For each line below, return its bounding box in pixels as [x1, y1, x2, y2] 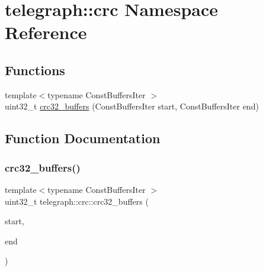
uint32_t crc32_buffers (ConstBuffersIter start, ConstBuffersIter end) [5, 100, 259, 112]
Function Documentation [5, 129, 161, 147]
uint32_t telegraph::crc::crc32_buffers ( [5, 195, 149, 207]
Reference [5, 20, 87, 44]
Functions [5, 60, 65, 79]
